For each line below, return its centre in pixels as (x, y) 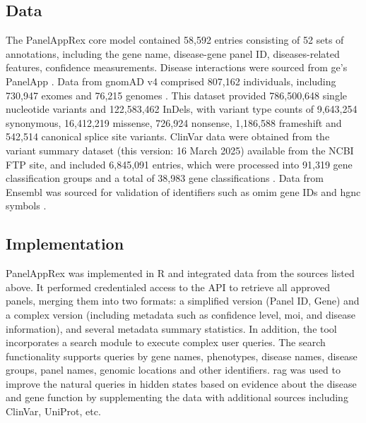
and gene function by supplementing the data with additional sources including (177, 397)
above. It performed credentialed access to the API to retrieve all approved (168, 287)
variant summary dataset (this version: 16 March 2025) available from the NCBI (180, 150)
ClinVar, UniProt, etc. (53, 411)
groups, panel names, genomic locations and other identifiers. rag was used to (173, 370)
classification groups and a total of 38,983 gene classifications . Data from (165, 178)
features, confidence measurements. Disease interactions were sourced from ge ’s (177, 67)
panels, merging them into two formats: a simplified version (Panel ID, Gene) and (183, 301)
